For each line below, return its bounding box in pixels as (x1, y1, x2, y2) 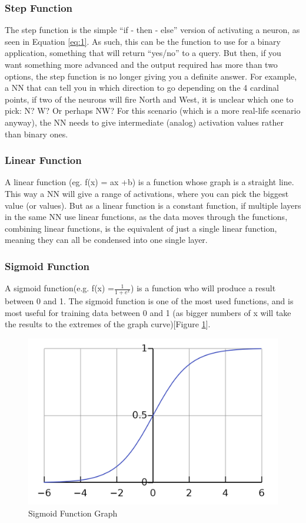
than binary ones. (5, 127, 68, 140)
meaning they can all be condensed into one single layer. (5, 233, 208, 246)
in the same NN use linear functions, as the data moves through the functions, (5, 210, 288, 223)
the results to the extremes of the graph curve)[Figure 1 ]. (5, 318, 211, 330)
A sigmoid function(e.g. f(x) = (5, 282, 114, 294)
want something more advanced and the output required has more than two (5, 58, 278, 70)
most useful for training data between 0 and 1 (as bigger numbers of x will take (5, 306, 291, 318)
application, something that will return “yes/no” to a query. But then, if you (5, 47, 281, 59)
